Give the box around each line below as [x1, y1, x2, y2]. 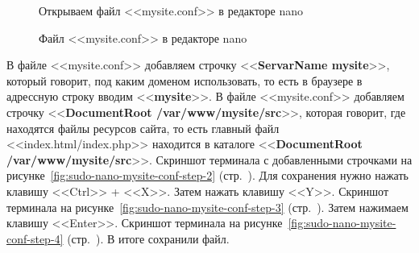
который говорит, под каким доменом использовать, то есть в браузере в [6, 72, 363, 89]
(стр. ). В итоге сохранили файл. [67, 230, 230, 247]
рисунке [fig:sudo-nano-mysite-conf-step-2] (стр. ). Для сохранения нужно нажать [6, 167, 409, 184]
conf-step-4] [6, 230, 64, 247]
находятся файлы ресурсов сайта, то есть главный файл [6, 119, 280, 136]
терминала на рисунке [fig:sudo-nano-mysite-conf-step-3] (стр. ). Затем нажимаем [6, 198, 409, 215]
